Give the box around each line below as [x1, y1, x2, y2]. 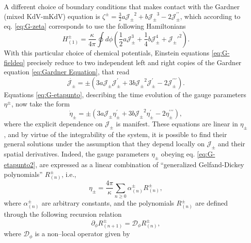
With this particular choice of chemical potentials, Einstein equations [4, 47, 210, 57]
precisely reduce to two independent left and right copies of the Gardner [27, 57, 242, 67]
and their [218, 139, 245, 149]
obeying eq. [161, 149, 195, 159]
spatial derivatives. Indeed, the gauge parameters [4, 149, 149, 159]
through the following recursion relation [4, 209, 122, 219]
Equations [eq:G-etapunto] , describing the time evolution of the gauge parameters [4, 89, 247, 99]
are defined [195, 198, 228, 208]
